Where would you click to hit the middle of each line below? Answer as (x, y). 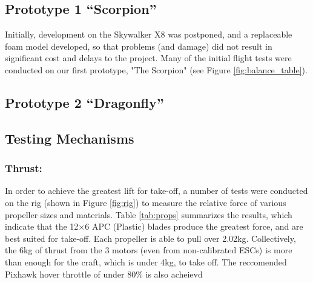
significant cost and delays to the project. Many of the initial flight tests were (148, 58)
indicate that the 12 (42, 226)
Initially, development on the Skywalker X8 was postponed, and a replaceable (149, 34)
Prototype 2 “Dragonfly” (84, 102)
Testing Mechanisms (70, 138)
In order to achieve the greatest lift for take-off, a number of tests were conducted (156, 191)
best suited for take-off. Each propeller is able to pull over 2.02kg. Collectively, (150, 238)
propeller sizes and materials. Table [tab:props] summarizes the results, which (149, 214)
